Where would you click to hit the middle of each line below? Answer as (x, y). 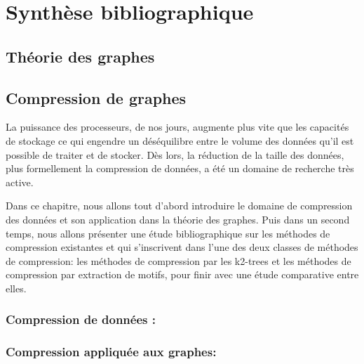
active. (20, 182)
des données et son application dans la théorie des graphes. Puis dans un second (178, 219)
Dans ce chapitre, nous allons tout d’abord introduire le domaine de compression (179, 206)
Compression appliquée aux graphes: (111, 352)
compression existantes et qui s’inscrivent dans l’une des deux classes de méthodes (182, 247)
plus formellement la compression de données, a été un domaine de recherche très (180, 168)
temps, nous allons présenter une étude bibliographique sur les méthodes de (168, 233)
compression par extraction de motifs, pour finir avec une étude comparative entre (182, 274)
